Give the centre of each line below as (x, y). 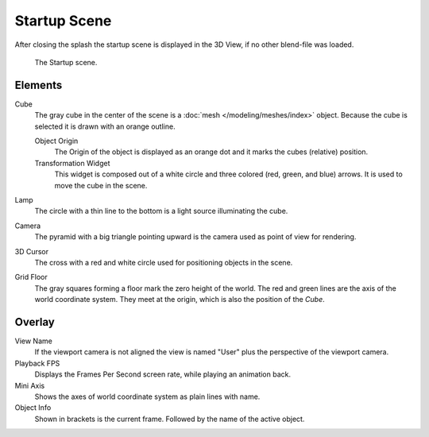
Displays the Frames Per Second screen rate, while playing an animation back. (163, 374)
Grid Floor (31, 277)
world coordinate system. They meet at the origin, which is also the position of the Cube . (180, 300)
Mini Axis (30, 385)
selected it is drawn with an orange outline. (105, 126)
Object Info (33, 408)
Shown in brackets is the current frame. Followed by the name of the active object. (170, 419)
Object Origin (56, 141)
